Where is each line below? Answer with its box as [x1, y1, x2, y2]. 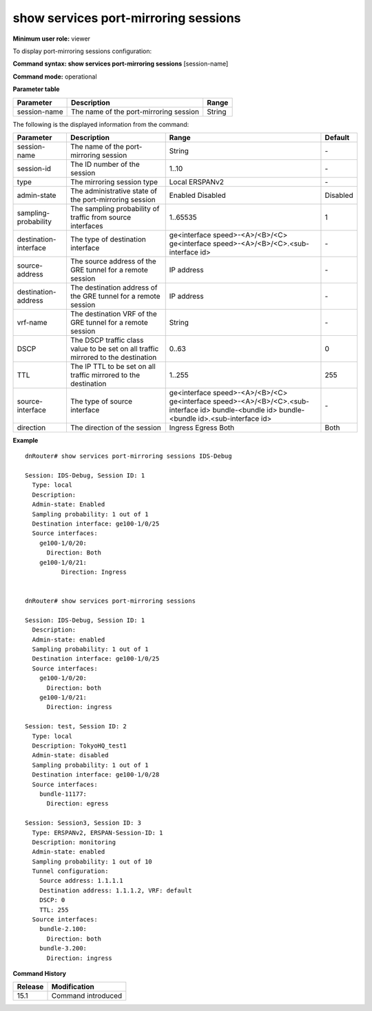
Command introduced [51, 991, 123, 1001]
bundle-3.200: [39, 945, 87, 952]
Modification [51, 982, 94, 992]
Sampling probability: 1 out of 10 [32, 857, 153, 865]
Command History [12, 969, 67, 977]
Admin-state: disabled [32, 752, 109, 759]
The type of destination [70, 234, 146, 244]
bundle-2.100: [39, 925, 87, 933]
